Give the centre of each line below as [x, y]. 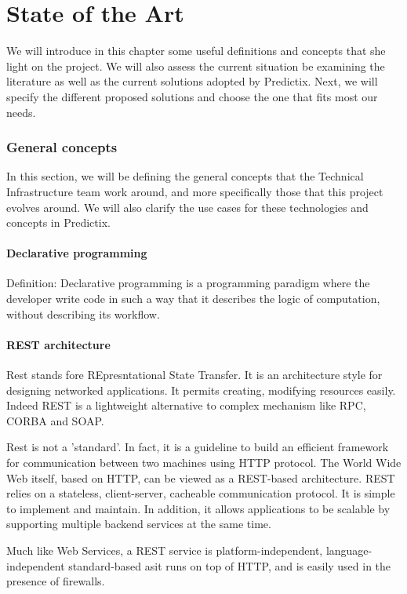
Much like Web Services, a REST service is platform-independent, [165, 550]
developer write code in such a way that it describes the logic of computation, [193, 299]
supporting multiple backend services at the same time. [139, 524]
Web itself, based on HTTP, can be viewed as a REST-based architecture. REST [201, 477]
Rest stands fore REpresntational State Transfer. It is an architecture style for [194, 375]
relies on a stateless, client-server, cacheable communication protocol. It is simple [201, 493]
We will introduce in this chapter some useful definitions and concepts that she [196, 51]
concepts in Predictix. [58, 222]
